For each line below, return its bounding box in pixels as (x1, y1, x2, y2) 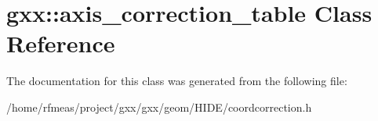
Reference (6, 27, 115, 59)
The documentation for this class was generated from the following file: (6, 73, 347, 89)
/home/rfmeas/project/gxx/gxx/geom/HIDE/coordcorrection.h (6, 98, 312, 115)
